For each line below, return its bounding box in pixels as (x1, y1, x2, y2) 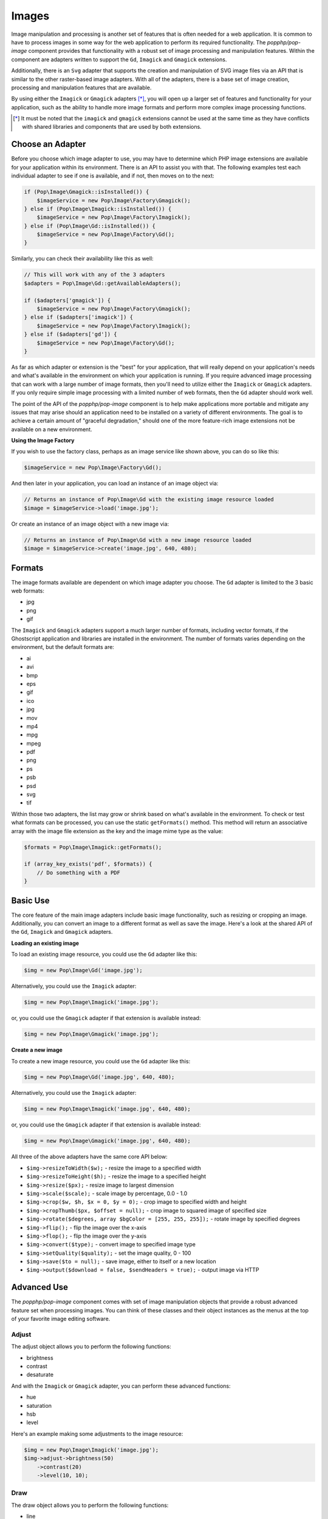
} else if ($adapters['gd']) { (24, 331, 118, 338)
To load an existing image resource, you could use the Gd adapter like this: (11, 951, 197, 958)
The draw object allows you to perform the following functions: (11, 1501, 169, 1509)
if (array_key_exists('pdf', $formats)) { (24, 860, 152, 868)
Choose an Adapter (11, 139, 86, 149)
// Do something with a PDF (36, 869, 121, 876)
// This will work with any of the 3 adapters (24, 271, 165, 278)
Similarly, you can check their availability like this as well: (11, 255, 154, 262)
